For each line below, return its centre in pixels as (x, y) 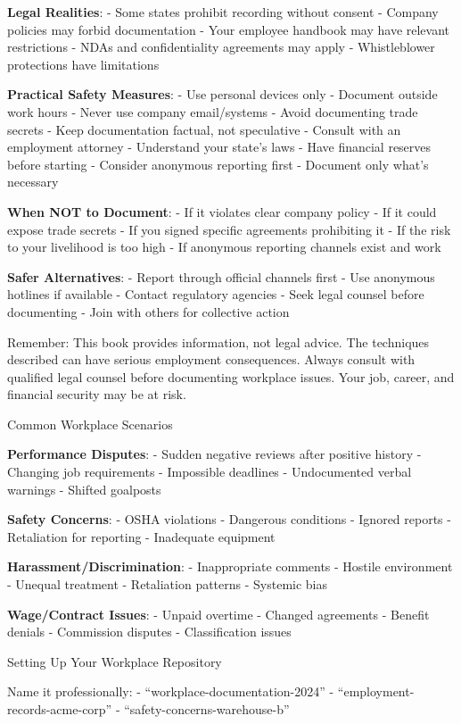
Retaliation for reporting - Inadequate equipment (141, 536)
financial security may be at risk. (97, 394)
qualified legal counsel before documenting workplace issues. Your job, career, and (231, 376)
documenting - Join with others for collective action (148, 311)
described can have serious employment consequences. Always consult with (211, 359)
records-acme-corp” (60, 709)
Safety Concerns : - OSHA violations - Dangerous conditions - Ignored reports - (229, 519)
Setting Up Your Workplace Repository (115, 661)
